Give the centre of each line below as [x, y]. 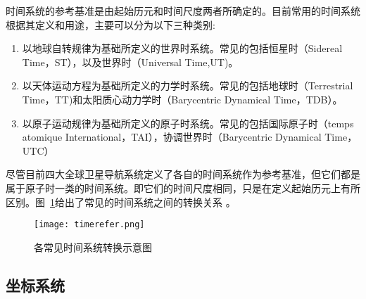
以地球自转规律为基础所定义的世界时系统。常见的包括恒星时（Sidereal [182, 48]
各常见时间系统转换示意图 [93, 247]
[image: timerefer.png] [89, 225]
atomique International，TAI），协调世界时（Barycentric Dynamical [172, 137]
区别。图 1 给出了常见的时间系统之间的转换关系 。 [121, 202]
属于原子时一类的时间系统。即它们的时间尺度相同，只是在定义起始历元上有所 [183, 187]
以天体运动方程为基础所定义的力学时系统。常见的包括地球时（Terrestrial [188, 85]
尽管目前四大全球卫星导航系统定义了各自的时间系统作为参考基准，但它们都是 [183, 174]
